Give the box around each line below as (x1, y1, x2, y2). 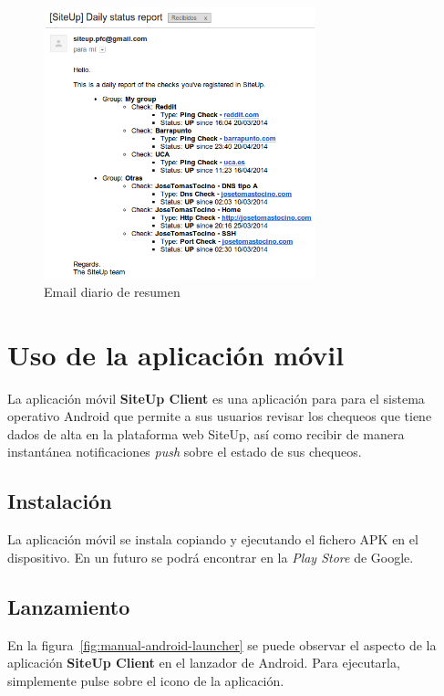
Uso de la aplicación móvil (7, 335, 345, 373)
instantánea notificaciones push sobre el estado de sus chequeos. (7, 442, 362, 461)
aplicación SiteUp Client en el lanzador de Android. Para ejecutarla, (7, 653, 400, 672)
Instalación (7, 487, 112, 515)
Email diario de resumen (44, 281, 181, 301)
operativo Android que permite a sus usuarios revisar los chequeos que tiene (7, 406, 432, 426)
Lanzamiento (7, 592, 130, 620)
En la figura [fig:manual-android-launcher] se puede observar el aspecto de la (7, 635, 437, 654)
